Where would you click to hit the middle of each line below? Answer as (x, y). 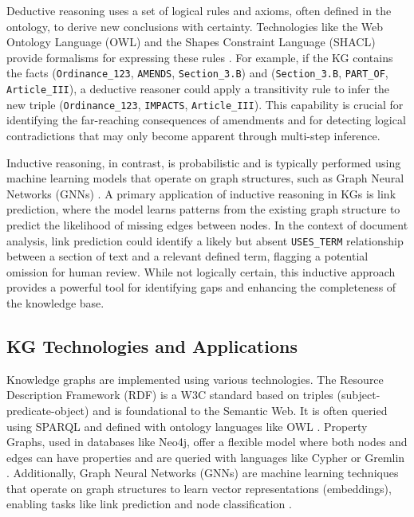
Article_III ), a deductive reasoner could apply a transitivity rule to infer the (198, 89)
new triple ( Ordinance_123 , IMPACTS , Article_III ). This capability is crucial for (205, 104)
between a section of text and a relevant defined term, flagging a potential (187, 256)
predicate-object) (48, 410)
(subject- (359, 395)
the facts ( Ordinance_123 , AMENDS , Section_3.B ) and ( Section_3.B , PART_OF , (197, 73)
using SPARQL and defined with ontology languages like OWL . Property (187, 426)
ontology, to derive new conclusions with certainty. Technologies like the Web (195, 26)
